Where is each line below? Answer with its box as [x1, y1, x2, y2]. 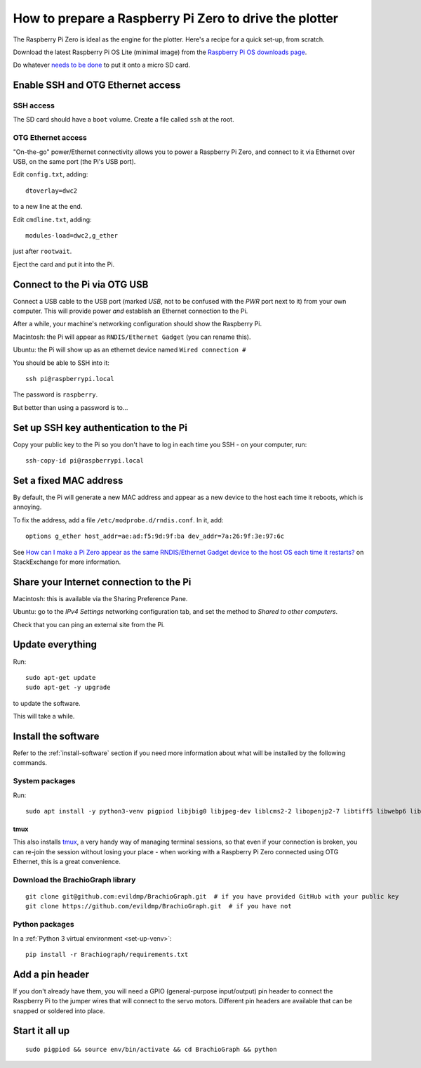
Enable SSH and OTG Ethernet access [13, 79, 181, 91]
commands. [13, 759, 48, 767]
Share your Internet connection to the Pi [13, 576, 192, 588]
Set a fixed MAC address [13, 475, 123, 487]
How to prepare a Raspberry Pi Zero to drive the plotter [13, 11, 338, 26]
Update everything [13, 638, 98, 650]
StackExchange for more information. [13, 558, 121, 566]
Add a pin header [13, 968, 90, 980]
